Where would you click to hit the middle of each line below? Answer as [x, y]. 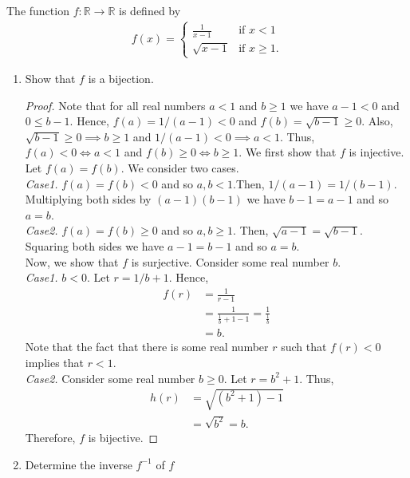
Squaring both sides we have [95, 246]
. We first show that [288, 152]
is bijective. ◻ [123, 438]
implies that [54, 362]
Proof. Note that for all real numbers [115, 105]
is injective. [376, 152]
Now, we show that [72, 261]
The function [38, 10]
